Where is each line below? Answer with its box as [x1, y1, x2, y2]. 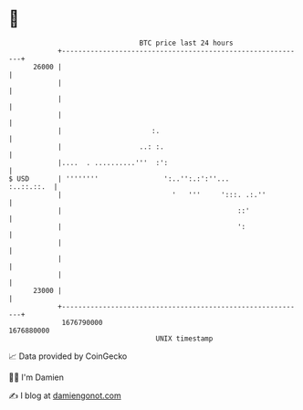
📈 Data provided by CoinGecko [8, 351, 128, 362]
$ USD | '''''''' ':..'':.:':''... [8, 173, 230, 184]
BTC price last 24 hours [139, 38, 234, 47]
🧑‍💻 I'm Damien [8, 372, 65, 383]
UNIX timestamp [155, 333, 214, 343]
